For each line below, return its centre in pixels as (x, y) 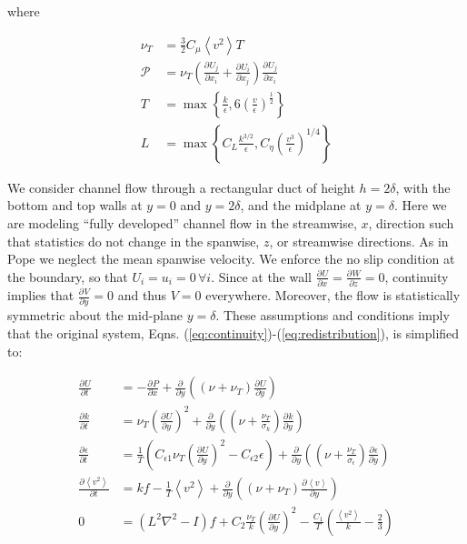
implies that (41, 295)
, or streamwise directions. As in (359, 241)
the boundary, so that (68, 276)
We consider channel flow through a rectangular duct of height (181, 187)
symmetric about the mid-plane (95, 315)
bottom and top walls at (75, 205)
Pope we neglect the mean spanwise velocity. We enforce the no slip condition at (231, 259)
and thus (142, 295)
